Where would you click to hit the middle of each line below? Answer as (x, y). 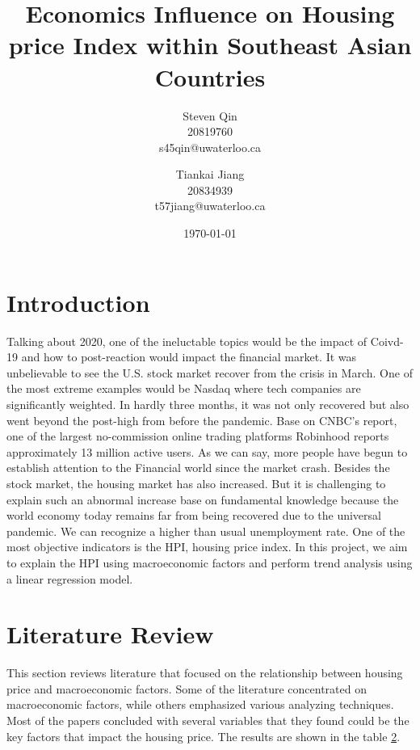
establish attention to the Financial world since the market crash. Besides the (198, 468)
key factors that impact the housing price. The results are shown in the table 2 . (204, 736)
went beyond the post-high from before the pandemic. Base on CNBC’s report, (202, 420)
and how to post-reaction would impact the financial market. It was (189, 357)
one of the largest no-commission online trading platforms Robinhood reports (198, 436)
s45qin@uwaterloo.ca (210, 147)
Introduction (78, 302)
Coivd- (387, 341)
